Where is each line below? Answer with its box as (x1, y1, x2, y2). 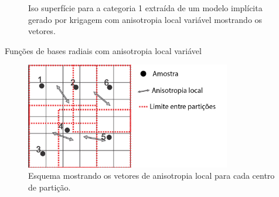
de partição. (28, 181, 71, 193)
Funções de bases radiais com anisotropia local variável (5, 44, 202, 56)
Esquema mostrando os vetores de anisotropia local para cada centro (28, 169, 275, 182)
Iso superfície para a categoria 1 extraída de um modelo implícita (28, 2, 263, 14)
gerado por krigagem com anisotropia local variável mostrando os (28, 13, 263, 25)
